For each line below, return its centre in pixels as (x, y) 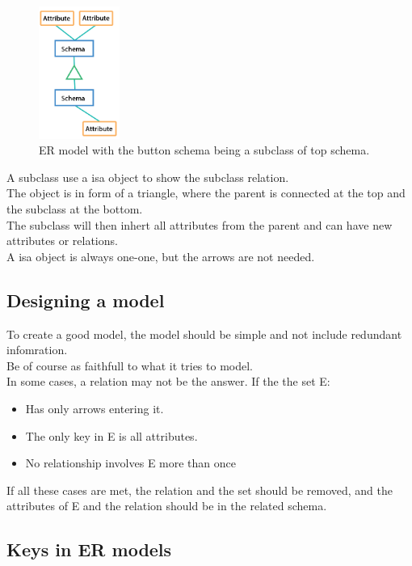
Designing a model (86, 300)
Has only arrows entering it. (95, 408)
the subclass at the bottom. (75, 209)
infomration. (37, 350)
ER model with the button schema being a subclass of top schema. (204, 150)
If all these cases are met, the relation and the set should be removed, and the (200, 490)
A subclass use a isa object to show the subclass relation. (148, 177)
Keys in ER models (89, 549)
